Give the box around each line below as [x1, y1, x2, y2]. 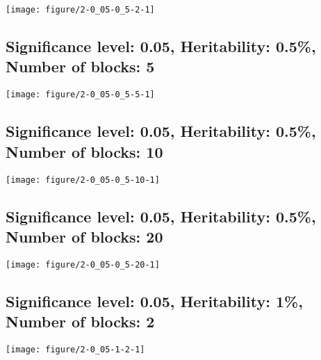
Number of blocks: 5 [6, 56, 155, 77]
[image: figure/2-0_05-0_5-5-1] [6, 90, 155, 100]
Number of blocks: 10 [6, 140, 163, 162]
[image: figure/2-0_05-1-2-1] [6, 345, 145, 354]
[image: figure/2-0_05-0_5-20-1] [6, 259, 160, 270]
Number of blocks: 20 [6, 225, 163, 247]
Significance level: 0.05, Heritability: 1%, [6, 290, 303, 311]
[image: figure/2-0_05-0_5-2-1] [6, 5, 155, 15]
